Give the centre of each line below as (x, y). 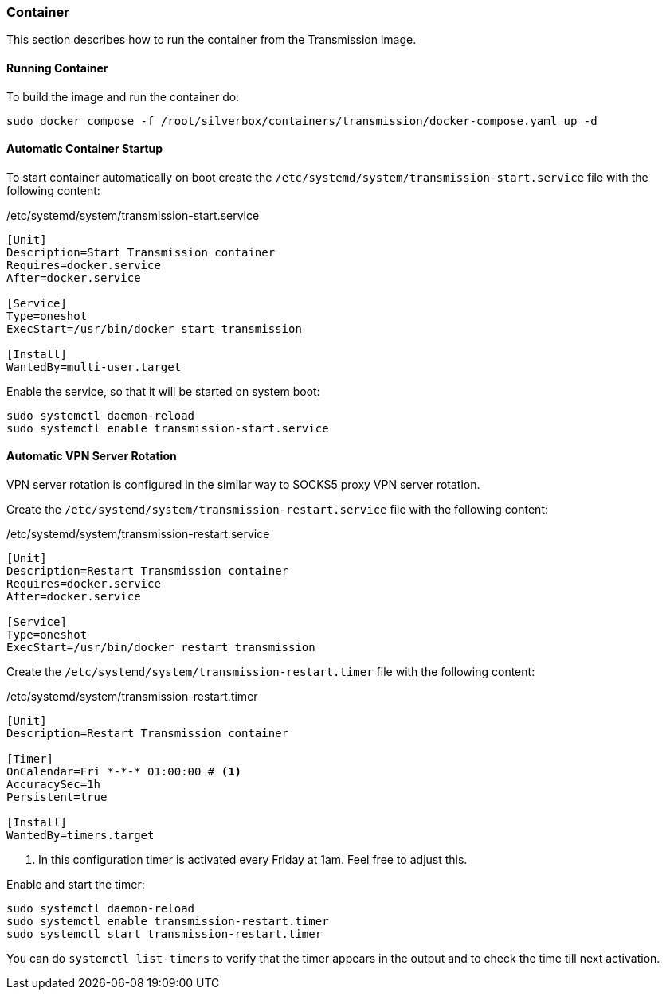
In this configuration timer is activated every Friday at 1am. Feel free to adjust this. (253, 860)
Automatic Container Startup (85, 149)
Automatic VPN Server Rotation (92, 456)
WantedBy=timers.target (80, 836)
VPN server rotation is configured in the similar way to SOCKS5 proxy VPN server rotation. (243, 485)
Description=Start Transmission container (141, 252)
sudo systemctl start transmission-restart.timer (165, 934)
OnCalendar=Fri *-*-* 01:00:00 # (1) (124, 772)
